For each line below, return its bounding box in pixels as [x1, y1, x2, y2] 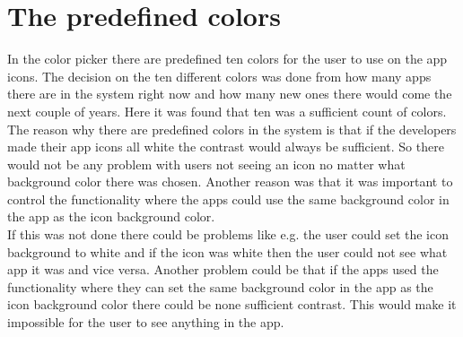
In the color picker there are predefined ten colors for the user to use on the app [7, 49, 448, 68]
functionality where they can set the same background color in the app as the [7, 277, 433, 296]
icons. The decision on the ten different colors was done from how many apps [7, 66, 432, 85]
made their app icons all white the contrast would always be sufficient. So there [7, 137, 444, 156]
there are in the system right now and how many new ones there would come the [7, 84, 452, 103]
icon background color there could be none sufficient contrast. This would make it [7, 295, 457, 314]
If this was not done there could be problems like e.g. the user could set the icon [7, 225, 450, 244]
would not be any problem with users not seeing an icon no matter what [7, 154, 406, 173]
